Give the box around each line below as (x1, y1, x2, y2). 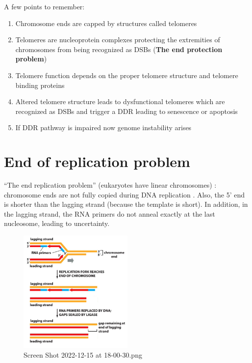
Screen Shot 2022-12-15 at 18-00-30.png (24, 349, 142, 360)
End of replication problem (4, 151, 190, 171)
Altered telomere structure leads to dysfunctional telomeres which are (15, 96, 225, 107)
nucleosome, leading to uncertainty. (4, 218, 110, 228)
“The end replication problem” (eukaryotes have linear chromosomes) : (4, 180, 217, 190)
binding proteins (15, 80, 65, 90)
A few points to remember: (4, 1, 85, 11)
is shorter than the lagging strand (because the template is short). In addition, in (4, 199, 248, 209)
